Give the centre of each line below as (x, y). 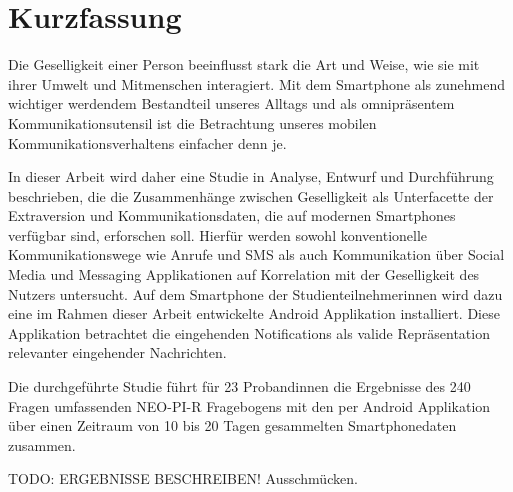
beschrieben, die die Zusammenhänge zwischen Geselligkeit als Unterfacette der (251, 195)
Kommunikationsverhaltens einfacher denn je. (147, 142)
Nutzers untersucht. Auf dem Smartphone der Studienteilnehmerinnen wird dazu (255, 293)
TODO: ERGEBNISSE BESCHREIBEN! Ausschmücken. (183, 478)
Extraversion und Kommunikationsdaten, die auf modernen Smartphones (232, 215)
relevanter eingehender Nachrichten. (117, 352)
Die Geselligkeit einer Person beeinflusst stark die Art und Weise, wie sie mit (244, 64)
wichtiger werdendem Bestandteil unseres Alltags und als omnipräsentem (231, 103)
